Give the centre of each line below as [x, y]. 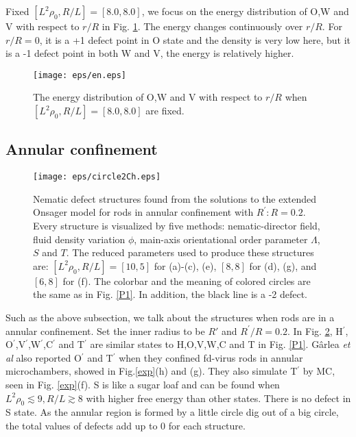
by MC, [319, 371]
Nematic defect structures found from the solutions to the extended [175, 198]
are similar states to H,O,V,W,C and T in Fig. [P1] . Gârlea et [220, 344]
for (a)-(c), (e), [185, 265]
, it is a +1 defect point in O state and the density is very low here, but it [195, 39]
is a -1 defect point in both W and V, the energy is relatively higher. [150, 53]
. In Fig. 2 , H [315, 330]
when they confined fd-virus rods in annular [211, 357]
